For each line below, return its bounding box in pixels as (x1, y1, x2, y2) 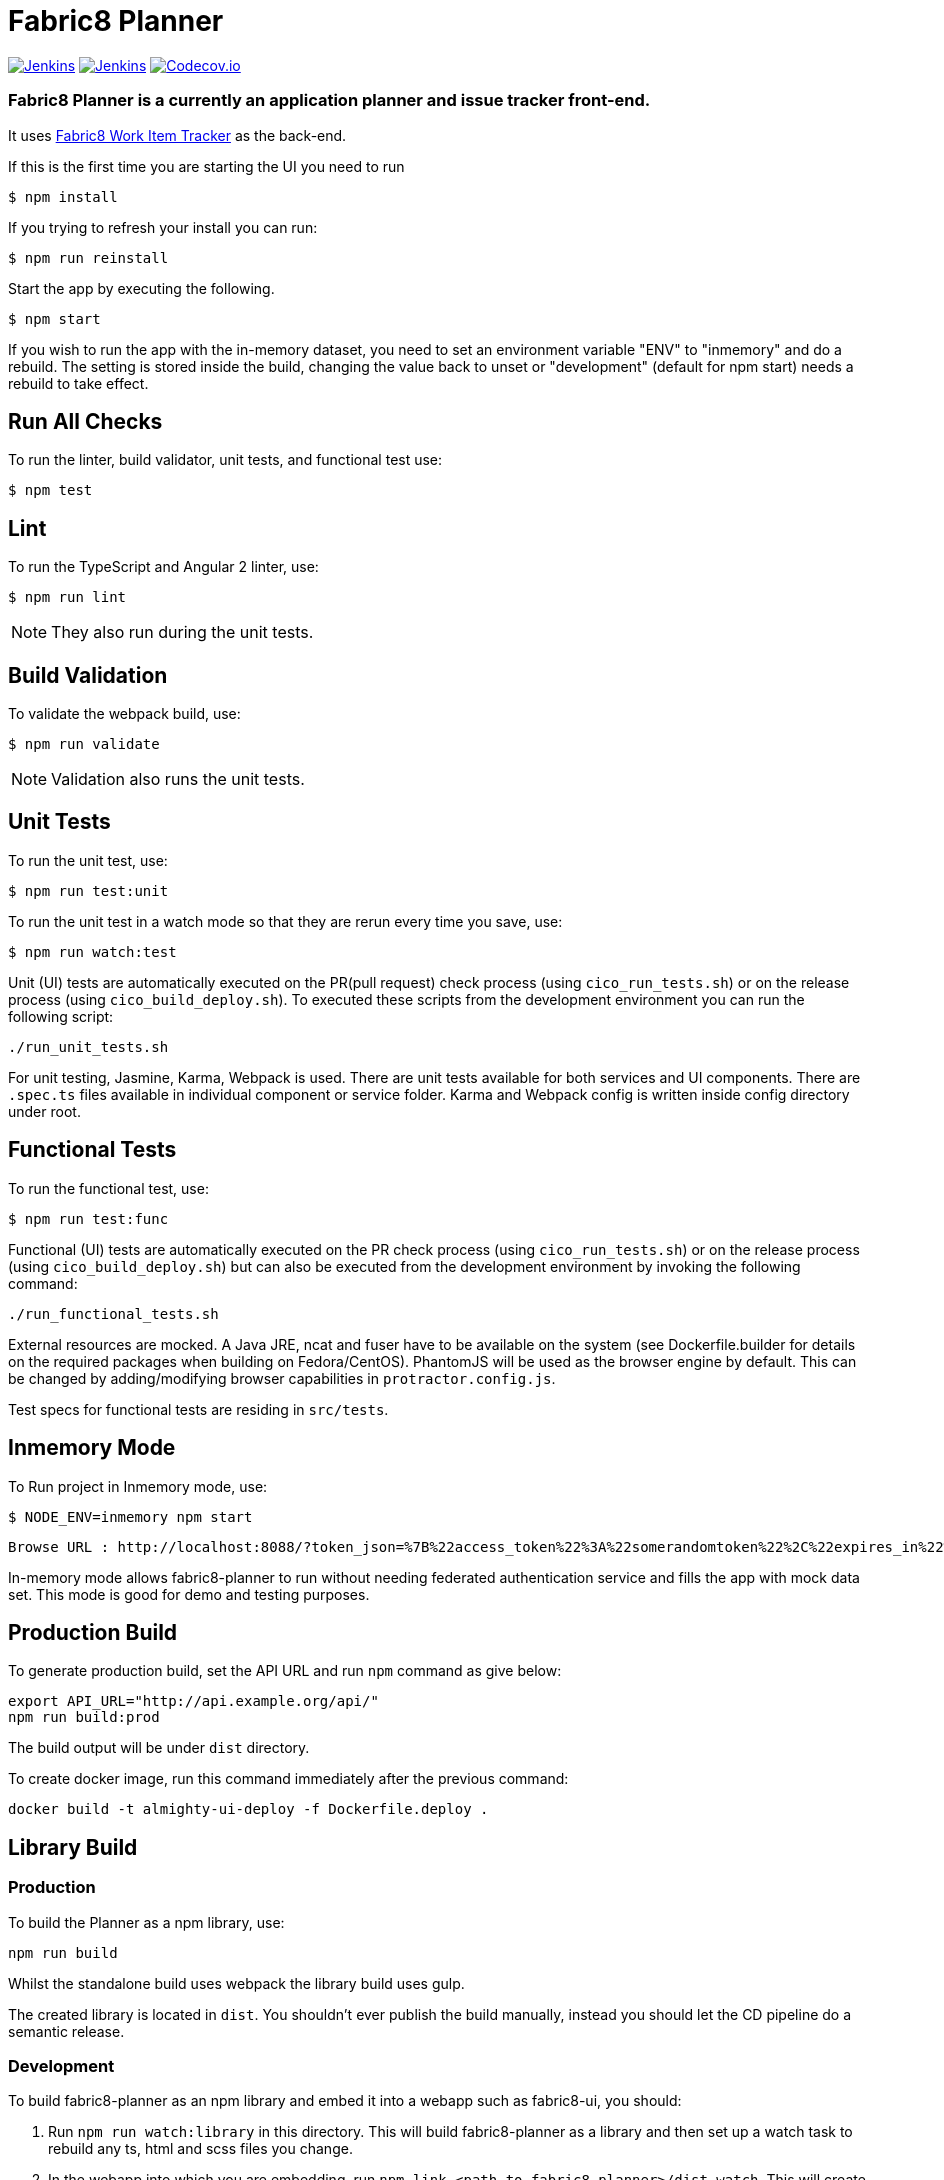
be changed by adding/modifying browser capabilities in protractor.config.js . (8, 1369, 556, 1387)
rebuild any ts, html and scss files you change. (48, 2140, 353, 2158)
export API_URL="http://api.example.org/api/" (8, 1693, 379, 1710)
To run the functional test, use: (8, 1179, 209, 1197)
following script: (8, 1007, 114, 1025)
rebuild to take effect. (8, 374, 149, 392)
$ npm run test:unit (8, 882, 169, 899)
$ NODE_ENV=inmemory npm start (8, 1508, 253, 1525)
